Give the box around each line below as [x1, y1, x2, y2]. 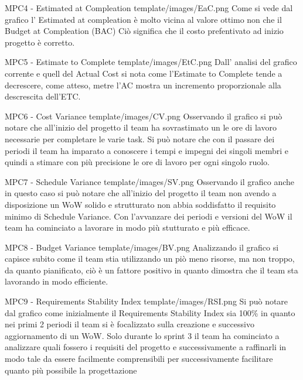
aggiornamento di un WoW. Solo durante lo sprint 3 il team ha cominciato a [5, 329, 280, 341]
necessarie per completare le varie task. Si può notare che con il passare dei [5, 132, 275, 145]
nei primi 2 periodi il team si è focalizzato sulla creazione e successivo [5, 318, 254, 330]
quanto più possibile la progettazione [5, 364, 137, 376]
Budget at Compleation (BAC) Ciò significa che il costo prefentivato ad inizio [5, 25, 284, 37]
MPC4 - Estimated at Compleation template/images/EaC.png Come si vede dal [5, 2, 293, 13]
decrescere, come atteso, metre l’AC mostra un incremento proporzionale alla [5, 78, 281, 91]
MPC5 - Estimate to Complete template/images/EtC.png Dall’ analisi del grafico [5, 56, 297, 68]
